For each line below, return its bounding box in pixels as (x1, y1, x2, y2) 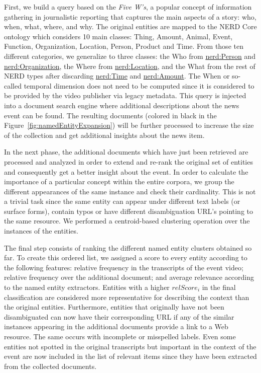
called (4, 80, 22, 91)
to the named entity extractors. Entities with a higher (4, 282, 170, 292)
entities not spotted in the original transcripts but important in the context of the (4, 341, 256, 351)
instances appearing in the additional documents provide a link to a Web (4, 321, 228, 332)
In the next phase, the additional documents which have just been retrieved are (4, 146, 248, 157)
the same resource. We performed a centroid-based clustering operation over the (4, 215, 250, 226)
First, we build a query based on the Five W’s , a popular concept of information (4, 2, 252, 12)
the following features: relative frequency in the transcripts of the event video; (4, 262, 243, 272)
